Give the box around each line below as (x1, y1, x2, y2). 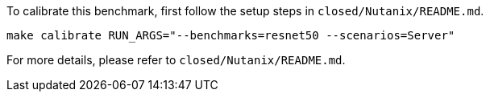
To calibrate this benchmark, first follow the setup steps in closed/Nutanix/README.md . (6, 4, 484, 18)
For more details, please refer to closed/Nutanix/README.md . (6, 53, 346, 67)
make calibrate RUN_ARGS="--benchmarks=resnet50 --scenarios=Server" (6, 29, 455, 42)
